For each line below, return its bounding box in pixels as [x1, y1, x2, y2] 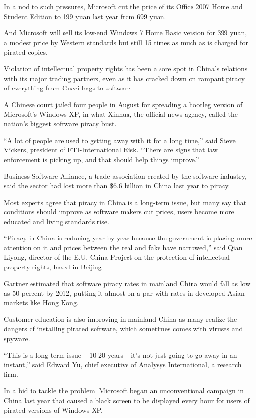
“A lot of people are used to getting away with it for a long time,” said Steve [4, 135, 236, 145]
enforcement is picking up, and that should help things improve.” [4, 154, 199, 164]
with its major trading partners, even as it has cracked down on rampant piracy [4, 73, 245, 83]
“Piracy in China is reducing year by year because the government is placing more [4, 233, 252, 243]
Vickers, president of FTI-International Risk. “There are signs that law [4, 145, 218, 155]
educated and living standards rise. [4, 216, 109, 226]
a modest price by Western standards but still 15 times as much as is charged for [4, 37, 248, 47]
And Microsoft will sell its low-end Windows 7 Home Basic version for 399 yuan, [4, 28, 247, 38]
